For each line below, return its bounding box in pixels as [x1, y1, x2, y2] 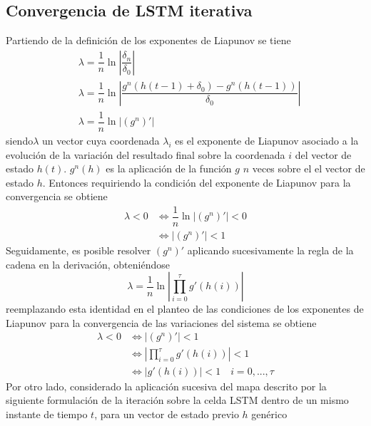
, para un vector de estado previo [94, 406, 239, 421]
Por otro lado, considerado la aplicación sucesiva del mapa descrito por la [6, 378, 327, 393]
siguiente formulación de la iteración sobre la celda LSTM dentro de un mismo [6, 393, 349, 407]
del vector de [295, 147, 352, 162]
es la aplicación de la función [106, 161, 232, 176]
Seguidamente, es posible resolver [6, 243, 151, 258]
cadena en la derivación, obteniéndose [6, 256, 170, 271]
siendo [6, 133, 34, 147]
